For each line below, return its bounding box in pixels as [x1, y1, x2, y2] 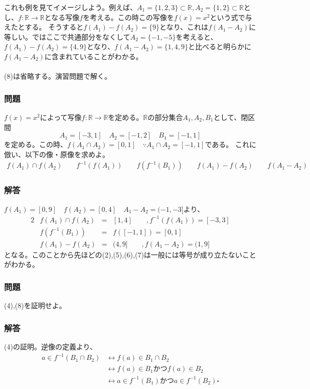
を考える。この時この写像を [83, 12, 174, 22]
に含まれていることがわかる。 [44, 51, 143, 61]
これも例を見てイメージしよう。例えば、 [4, 2, 137, 12]
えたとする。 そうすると [4, 22, 84, 32]
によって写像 [40, 111, 82, 122]
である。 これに [205, 139, 256, 150]
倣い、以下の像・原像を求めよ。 [4, 149, 109, 159]
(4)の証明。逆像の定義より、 [4, 341, 97, 351]
